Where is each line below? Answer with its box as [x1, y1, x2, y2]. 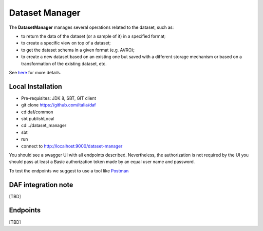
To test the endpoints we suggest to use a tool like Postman [9, 168, 129, 173]
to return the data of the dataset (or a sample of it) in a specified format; [21, 33, 166, 39]
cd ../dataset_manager [21, 123, 67, 128]
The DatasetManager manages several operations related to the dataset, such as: [9, 24, 174, 30]
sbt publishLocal [21, 115, 55, 122]
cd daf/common [21, 109, 54, 115]
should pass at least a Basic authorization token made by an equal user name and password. [9, 159, 195, 165]
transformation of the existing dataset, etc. [21, 61, 107, 66]
